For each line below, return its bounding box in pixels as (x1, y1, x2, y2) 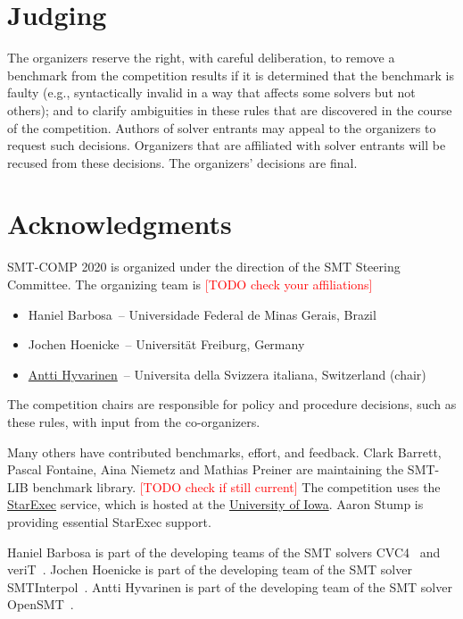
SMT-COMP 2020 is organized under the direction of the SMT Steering (7, 257, 401, 276)
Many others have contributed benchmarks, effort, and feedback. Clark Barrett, (7, 442, 442, 461)
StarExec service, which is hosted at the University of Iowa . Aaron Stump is (7, 495, 424, 514)
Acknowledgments (7, 205, 232, 242)
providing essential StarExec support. (7, 512, 211, 531)
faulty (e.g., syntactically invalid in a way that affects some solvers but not (7, 83, 416, 102)
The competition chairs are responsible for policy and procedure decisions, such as (7, 395, 457, 414)
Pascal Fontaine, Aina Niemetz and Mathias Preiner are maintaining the (7, 460, 404, 479)
